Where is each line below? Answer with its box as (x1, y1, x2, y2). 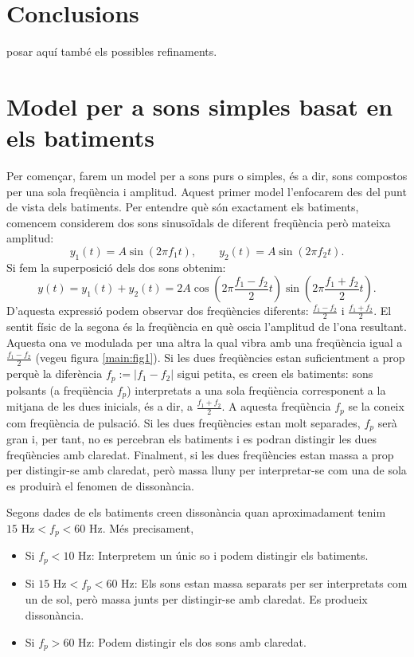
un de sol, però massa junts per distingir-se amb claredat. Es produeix (25, 591, 368, 608)
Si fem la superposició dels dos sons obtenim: (6, 258, 226, 275)
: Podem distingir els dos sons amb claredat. (91, 633, 307, 650)
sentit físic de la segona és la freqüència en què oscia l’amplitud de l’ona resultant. (6, 318, 407, 335)
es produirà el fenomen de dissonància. (6, 477, 194, 494)
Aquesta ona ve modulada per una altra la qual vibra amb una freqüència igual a (6, 333, 403, 350)
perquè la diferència (6, 365, 103, 382)
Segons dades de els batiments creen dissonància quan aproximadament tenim (6, 504, 386, 521)
